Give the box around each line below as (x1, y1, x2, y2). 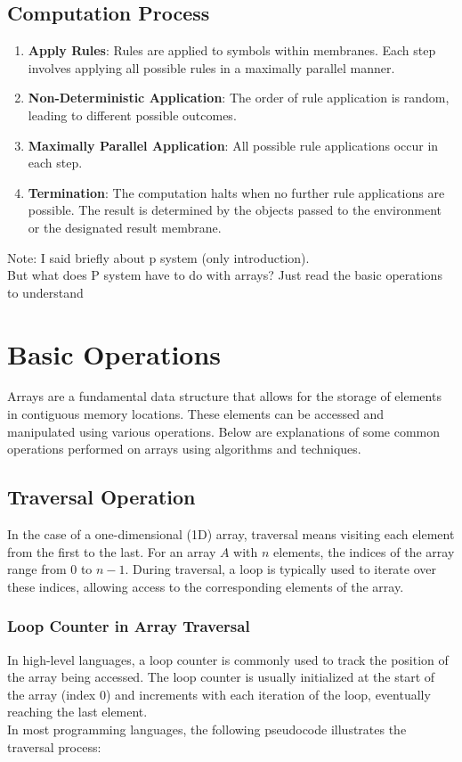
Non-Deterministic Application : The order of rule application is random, (28, 88, 450, 107)
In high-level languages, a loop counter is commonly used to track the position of (7, 650, 449, 668)
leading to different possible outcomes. (28, 105, 237, 124)
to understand (7, 283, 84, 301)
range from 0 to (7, 560, 93, 578)
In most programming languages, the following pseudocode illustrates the (7, 720, 407, 738)
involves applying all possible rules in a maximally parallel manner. (28, 58, 395, 77)
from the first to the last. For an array (7, 542, 216, 561)
